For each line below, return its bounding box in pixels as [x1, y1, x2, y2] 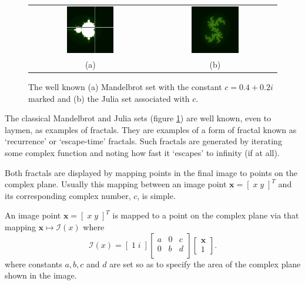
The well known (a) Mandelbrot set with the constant [28, 80, 222, 92]
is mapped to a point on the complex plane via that [112, 209, 299, 221]
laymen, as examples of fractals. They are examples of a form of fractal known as [5, 123, 297, 135]
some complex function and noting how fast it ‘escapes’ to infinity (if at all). [5, 146, 280, 158]
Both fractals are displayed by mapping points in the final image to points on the [5, 166, 297, 178]
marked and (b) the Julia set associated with [28, 92, 190, 104]
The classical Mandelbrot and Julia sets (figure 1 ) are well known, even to [5, 112, 272, 124]
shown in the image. [5, 269, 77, 281]
